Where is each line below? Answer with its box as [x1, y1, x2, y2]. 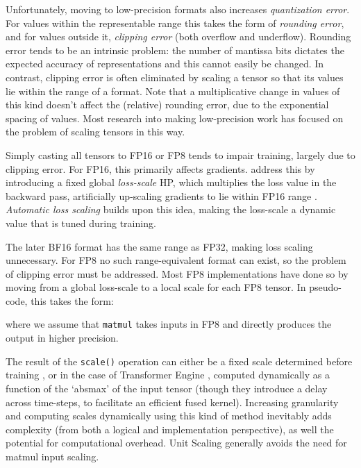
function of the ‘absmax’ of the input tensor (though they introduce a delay [6, 381, 328, 395]
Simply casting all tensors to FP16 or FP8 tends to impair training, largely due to [6, 147, 355, 162]
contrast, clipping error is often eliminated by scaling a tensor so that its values [6, 69, 344, 84]
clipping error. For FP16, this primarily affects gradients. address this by [6, 161, 315, 176]
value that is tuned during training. [6, 215, 156, 230]
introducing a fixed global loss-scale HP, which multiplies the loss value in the [6, 175, 337, 190]
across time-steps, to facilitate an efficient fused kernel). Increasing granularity [6, 394, 339, 409]
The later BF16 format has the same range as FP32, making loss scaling [6, 239, 313, 253]
